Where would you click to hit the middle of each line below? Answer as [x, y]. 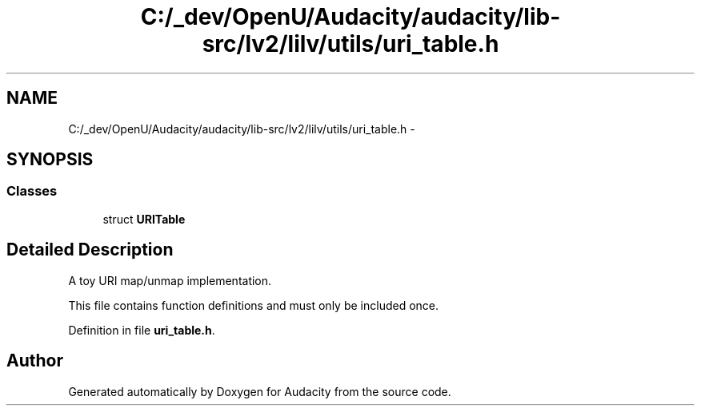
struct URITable [144, 219]
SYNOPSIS [50, 160]
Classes [32, 191]
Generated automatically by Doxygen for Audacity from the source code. [260, 391]
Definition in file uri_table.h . [142, 330]
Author [35, 361]
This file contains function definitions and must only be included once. [254, 305]
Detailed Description [90, 250]
